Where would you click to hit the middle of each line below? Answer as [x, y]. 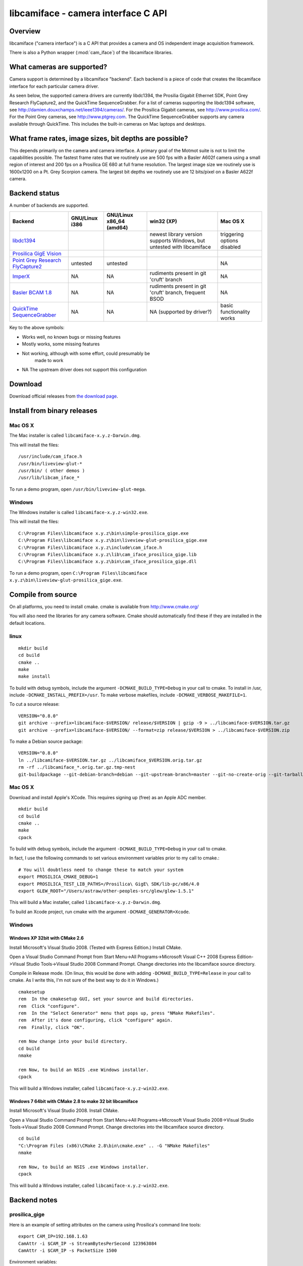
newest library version [176, 234]
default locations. [27, 623]
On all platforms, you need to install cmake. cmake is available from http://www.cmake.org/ [104, 607]
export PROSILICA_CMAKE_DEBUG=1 [58, 877]
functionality [235, 312]
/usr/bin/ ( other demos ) [52, 471]
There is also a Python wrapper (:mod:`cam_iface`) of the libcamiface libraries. [91, 53]
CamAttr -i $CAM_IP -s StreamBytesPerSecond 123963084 [88, 1243]
